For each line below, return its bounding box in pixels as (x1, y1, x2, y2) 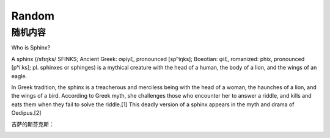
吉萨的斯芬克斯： (11, 120, 54, 128)
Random (11, 9, 55, 23)
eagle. (11, 72, 28, 79)
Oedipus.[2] (11, 109, 42, 117)
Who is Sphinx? (11, 44, 51, 51)
